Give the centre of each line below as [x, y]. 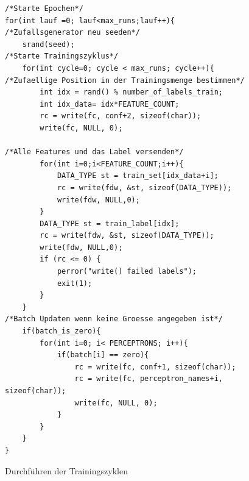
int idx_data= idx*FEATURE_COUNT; [110, 104]
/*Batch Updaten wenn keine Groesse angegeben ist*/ [114, 319]
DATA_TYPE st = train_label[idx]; [110, 223]
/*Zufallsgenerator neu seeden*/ [72, 33]
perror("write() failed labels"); [127, 272]
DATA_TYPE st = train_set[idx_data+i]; [138, 176]
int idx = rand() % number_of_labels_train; [131, 92]
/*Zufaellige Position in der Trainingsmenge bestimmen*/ [125, 80]
